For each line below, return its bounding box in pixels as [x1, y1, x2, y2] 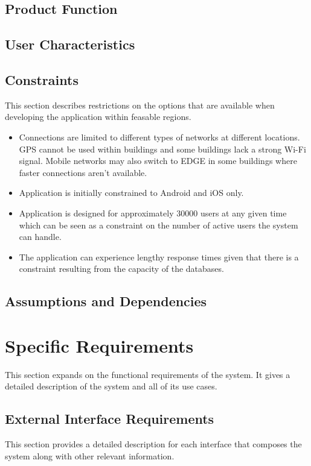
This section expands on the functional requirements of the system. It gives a [5, 368, 290, 380]
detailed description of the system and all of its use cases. [5, 380, 217, 392]
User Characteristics [5, 35, 135, 54]
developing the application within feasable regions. [5, 110, 191, 123]
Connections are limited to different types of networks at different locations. [19, 130, 300, 143]
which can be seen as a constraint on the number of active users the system [19, 218, 298, 231]
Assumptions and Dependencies [5, 292, 207, 310]
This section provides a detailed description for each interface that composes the [5, 438, 302, 450]
